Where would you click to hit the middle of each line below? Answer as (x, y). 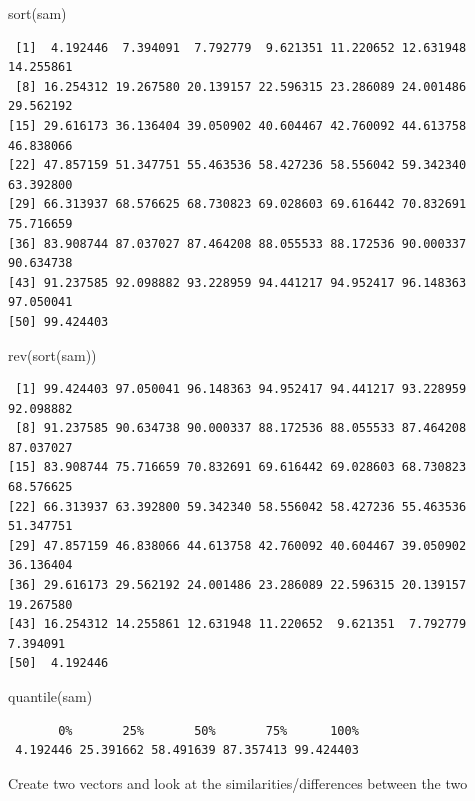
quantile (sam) (50, 696)
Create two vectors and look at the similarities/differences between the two (238, 782)
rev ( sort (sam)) (52, 354)
